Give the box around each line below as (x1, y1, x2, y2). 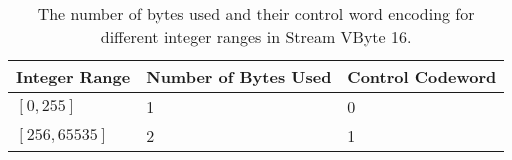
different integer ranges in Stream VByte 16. (100, 25, 412, 48)
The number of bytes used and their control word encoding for (37, 2, 475, 25)
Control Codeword (347, 65, 497, 88)
